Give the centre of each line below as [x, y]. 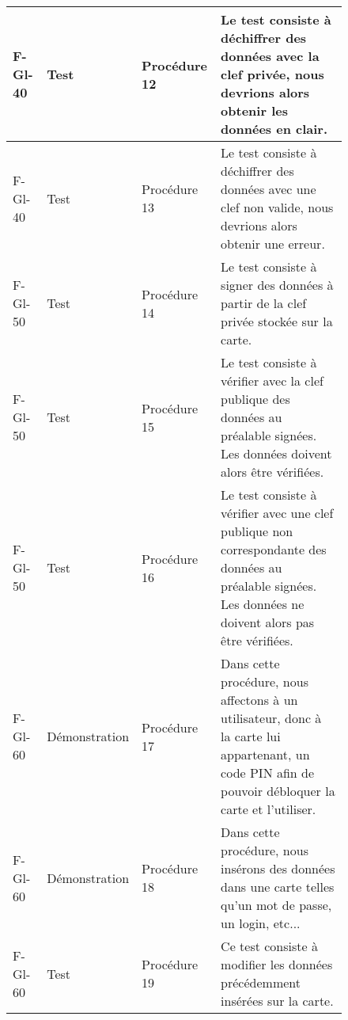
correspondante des [274, 549]
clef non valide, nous [277, 207]
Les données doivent [276, 453]
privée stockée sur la [277, 321]
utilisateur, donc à [271, 718]
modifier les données [277, 964]
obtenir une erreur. [273, 244]
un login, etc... [261, 923]
